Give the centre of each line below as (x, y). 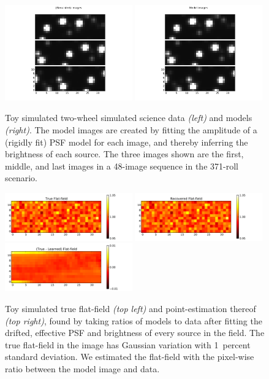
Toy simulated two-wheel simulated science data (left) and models (129, 118)
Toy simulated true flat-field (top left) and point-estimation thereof (131, 308)
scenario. (21, 178)
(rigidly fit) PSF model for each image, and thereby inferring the (127, 142)
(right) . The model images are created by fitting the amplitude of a (131, 130)
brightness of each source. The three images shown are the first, (124, 154)
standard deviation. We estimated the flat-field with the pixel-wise (130, 357)
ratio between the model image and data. (82, 368)
